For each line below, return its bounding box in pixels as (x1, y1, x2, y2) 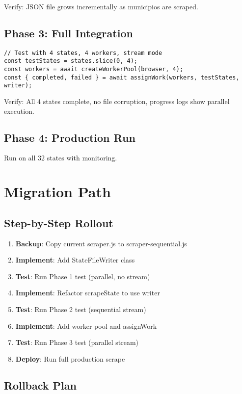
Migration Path (4, 182, 111, 202)
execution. (4, 105, 34, 116)
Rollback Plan (4, 377, 77, 393)
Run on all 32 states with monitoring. (4, 153, 117, 163)
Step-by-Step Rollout (4, 215, 113, 230)
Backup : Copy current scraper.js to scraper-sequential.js (15, 238, 187, 248)
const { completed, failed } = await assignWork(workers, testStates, (4, 74, 240, 81)
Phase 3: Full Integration (4, 25, 133, 40)
